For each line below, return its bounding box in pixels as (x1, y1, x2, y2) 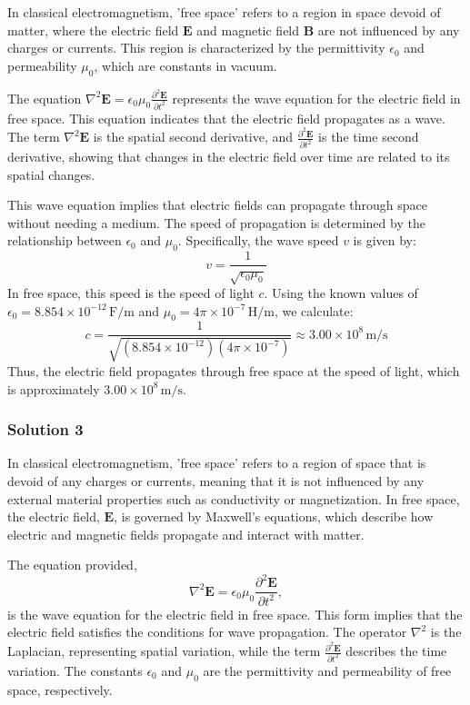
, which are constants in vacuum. (94, 55, 277, 74)
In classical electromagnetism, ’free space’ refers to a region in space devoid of (7, 3, 441, 21)
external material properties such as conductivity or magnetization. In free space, (7, 489, 460, 508)
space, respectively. (7, 680, 113, 699)
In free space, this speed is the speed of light (7, 283, 255, 303)
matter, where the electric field (7, 20, 179, 39)
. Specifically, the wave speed (177, 231, 339, 250)
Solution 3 (7, 418, 84, 441)
